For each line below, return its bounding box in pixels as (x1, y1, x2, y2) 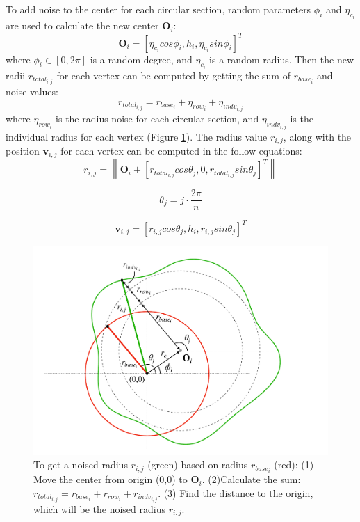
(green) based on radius (147, 457, 248, 472)
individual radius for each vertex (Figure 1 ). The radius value (6, 129, 268, 143)
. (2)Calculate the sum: (202, 472, 301, 487)
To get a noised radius (33, 457, 128, 472)
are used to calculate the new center (6, 18, 159, 33)
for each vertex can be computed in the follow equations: (60, 143, 302, 157)
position (6, 143, 40, 157)
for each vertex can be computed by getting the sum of (56, 68, 291, 82)
